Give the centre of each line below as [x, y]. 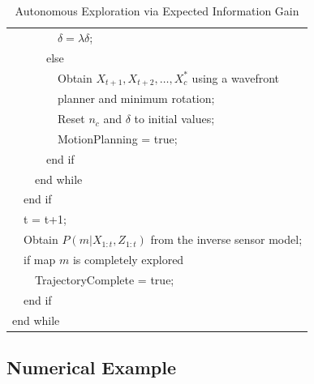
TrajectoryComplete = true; [104, 279]
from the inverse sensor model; [226, 239]
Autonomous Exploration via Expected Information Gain [157, 11]
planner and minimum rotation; [136, 98]
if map [39, 259]
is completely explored [128, 259]
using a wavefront [236, 77]
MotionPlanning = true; [117, 138]
